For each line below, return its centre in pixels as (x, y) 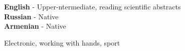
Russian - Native (31, 16)
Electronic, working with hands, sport (62, 42)
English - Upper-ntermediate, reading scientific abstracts (92, 6)
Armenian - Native (35, 26)
